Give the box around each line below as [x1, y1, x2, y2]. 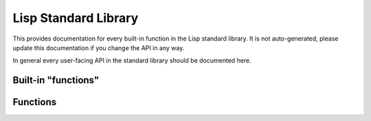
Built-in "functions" [12, 74, 100, 86]
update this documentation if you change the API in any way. [12, 43, 185, 52]
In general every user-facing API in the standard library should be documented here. [12, 56, 251, 65]
